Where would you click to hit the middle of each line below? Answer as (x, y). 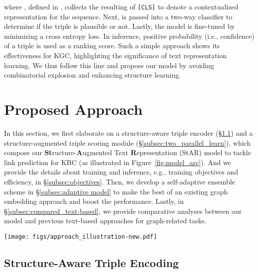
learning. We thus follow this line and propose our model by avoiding (109, 65)
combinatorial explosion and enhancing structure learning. (92, 75)
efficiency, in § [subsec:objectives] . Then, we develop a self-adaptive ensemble (120, 181)
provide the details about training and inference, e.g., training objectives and (121, 172)
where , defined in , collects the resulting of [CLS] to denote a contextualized (121, 6)
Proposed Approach (73, 109)
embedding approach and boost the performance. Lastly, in (94, 201)
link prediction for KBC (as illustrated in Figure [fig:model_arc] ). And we (118, 162)
